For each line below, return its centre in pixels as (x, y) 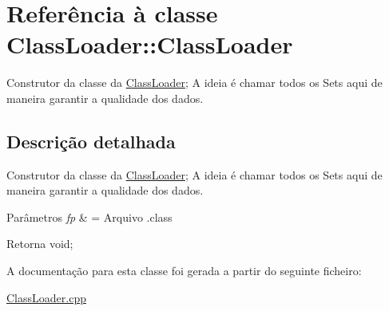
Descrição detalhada (91, 141)
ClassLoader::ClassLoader (150, 44)
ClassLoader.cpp (46, 297)
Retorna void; (40, 244)
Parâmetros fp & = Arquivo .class (89, 217)
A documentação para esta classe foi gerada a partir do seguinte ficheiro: (184, 271)
